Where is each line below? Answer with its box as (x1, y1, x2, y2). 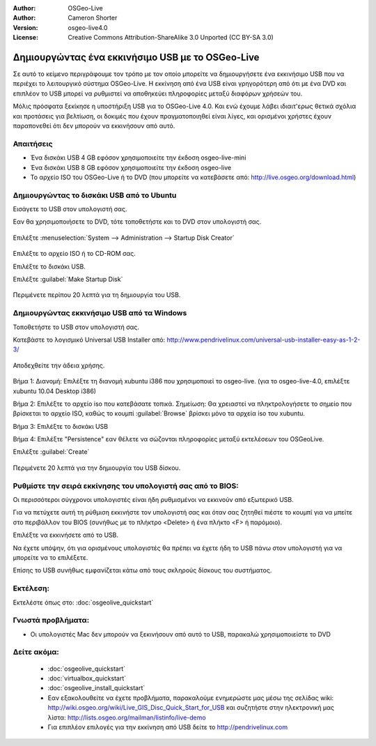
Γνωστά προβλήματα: (13, 616, 90, 625)
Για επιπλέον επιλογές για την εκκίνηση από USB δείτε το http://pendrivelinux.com (47, 722, 288, 731)
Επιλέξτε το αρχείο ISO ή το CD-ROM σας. (13, 250, 136, 258)
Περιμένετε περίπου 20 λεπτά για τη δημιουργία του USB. (13, 291, 181, 299)
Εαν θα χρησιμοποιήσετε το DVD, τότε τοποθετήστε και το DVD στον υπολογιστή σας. (13, 218, 262, 226)
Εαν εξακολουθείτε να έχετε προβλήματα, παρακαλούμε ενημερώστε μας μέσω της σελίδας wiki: (47, 694, 334, 702)
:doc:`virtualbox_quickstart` (47, 673, 127, 683)
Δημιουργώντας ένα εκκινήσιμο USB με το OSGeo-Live (13, 51, 260, 63)
